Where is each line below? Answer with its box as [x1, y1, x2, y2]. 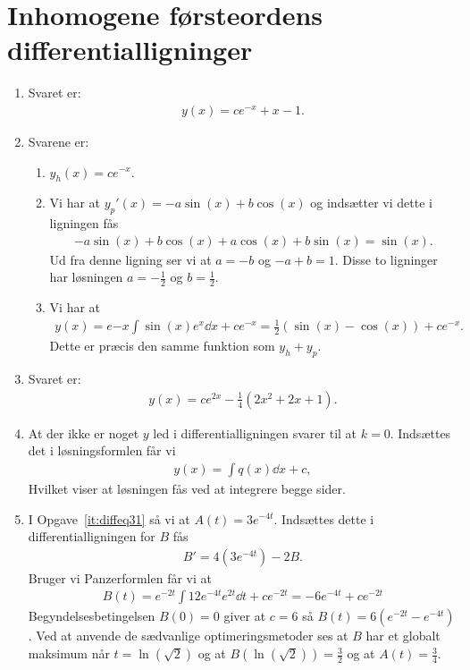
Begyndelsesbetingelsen [28, 606, 155, 625]
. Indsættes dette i [273, 509, 374, 528]
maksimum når [28, 644, 110, 663]
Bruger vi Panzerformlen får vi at [28, 568, 212, 587]
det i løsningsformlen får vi [28, 441, 176, 460]
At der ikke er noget [28, 423, 139, 442]
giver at [223, 606, 266, 625]
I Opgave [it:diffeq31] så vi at [28, 509, 190, 528]
